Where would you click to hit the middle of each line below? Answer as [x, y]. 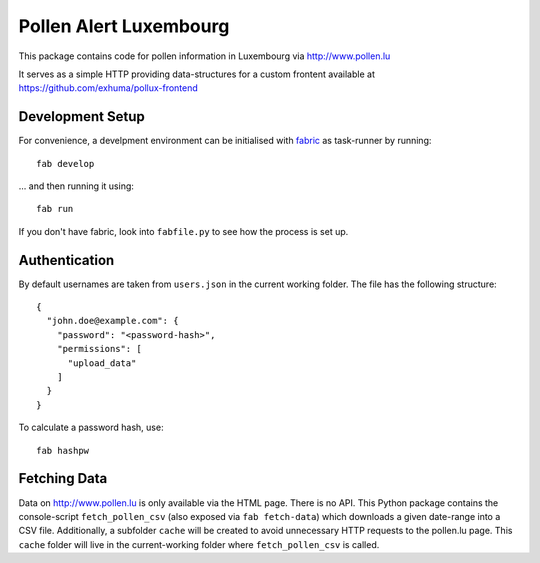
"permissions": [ [99, 349]
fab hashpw [63, 450]
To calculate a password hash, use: [91, 427]
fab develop [65, 163]
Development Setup [81, 116]
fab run [55, 209]
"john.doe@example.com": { [112, 321]
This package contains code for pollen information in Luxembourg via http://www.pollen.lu [204, 56]
